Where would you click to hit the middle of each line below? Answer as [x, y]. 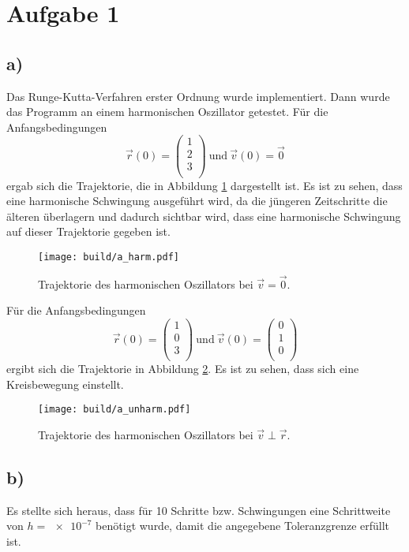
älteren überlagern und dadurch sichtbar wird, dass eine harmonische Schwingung [204, 216]
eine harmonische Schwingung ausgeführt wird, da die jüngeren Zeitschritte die [197, 201]
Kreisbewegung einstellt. [65, 384]
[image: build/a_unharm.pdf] [114, 410]
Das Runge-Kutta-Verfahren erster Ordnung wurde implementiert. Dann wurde [198, 96]
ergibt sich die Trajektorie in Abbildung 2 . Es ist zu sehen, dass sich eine [183, 369]
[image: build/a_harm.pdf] [109, 257]
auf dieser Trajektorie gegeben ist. [88, 231]
